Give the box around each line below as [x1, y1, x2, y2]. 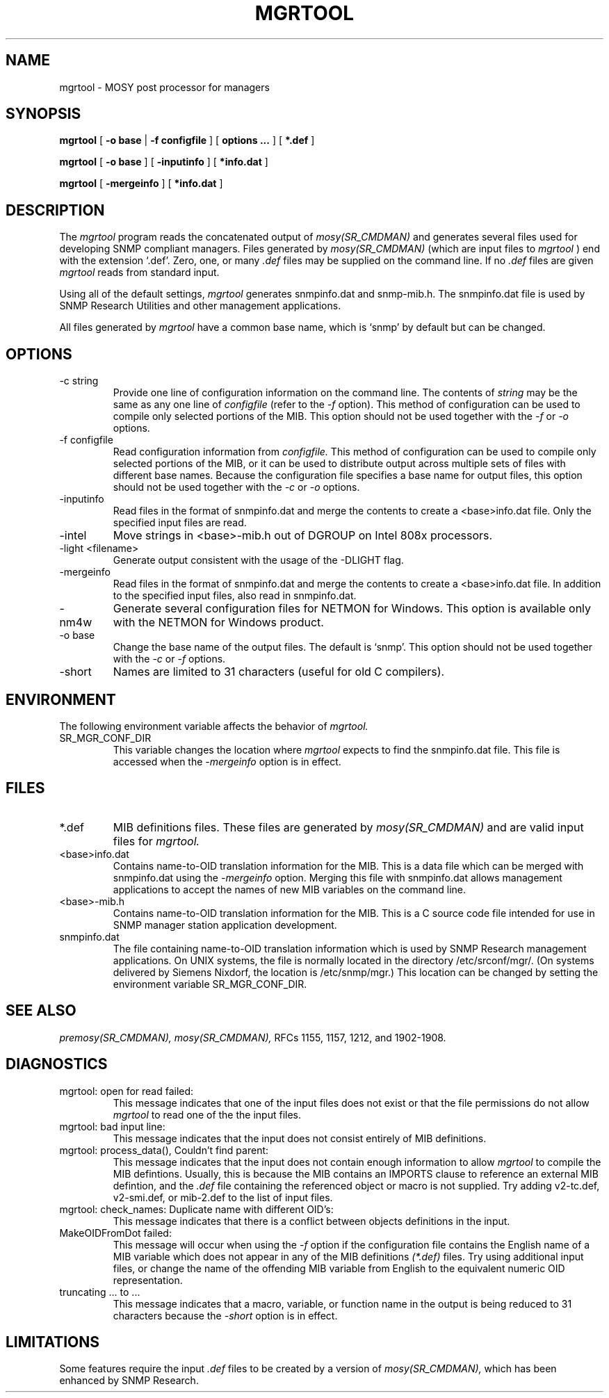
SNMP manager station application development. [113, 918, 337, 931]
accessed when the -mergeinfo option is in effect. [113, 755, 341, 767]
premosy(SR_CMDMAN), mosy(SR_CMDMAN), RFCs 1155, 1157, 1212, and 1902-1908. [59, 1031, 446, 1043]
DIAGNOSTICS [6, 1055, 108, 1073]
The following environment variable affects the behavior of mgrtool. [59, 720, 368, 732]
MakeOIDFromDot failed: [59, 1226, 172, 1239]
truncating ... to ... [59, 1285, 140, 1298]
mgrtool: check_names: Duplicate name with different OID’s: [59, 1203, 334, 1215]
